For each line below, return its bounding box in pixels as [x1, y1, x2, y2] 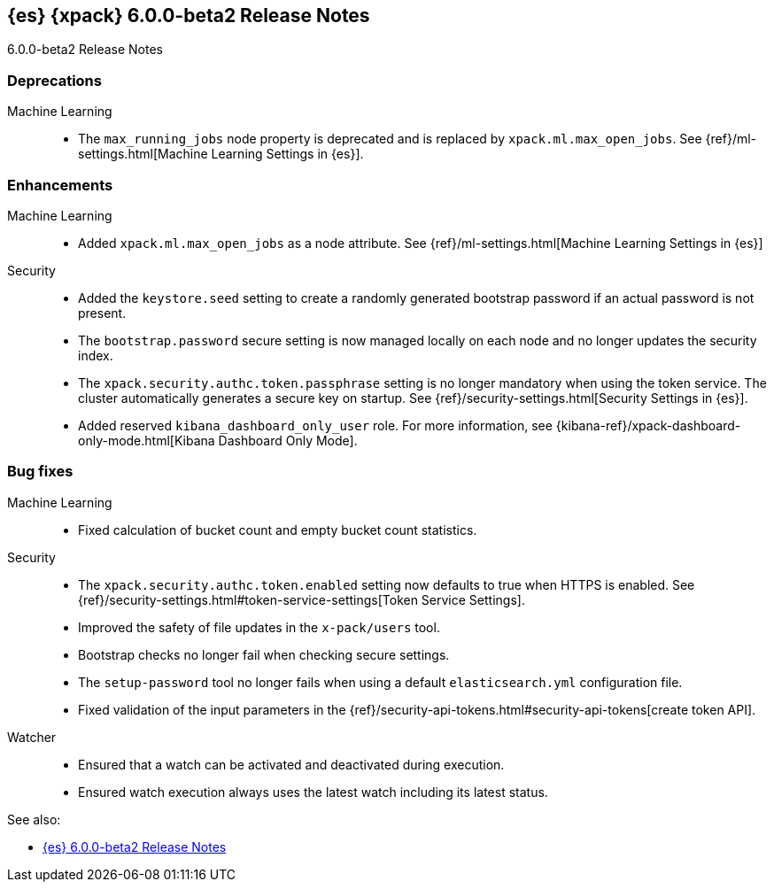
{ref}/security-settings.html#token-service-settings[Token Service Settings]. [78, 591, 525, 607]
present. [78, 305, 127, 321]
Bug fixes [7, 462, 74, 481]
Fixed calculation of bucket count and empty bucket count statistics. [78, 522, 477, 537]
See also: [7, 811, 61, 827]
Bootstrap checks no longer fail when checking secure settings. [78, 646, 450, 662]
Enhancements [7, 175, 113, 194]
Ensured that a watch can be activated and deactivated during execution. [78, 756, 505, 772]
